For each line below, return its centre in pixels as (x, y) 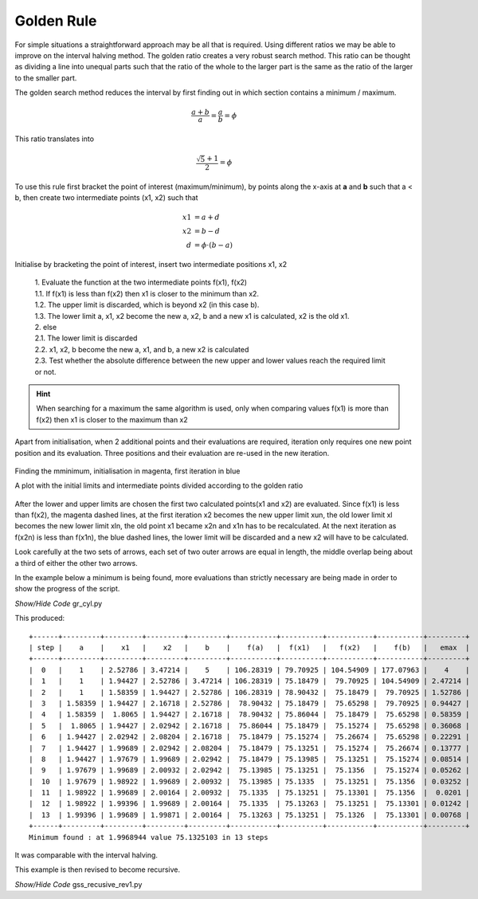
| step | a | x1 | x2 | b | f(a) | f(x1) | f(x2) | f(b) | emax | (249, 647)
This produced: (40, 618)
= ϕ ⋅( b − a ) (214, 245)
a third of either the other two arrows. (76, 563)
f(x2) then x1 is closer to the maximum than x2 (112, 419)
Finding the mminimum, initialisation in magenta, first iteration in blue (127, 471)
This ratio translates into (55, 139)
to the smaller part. (46, 78)
